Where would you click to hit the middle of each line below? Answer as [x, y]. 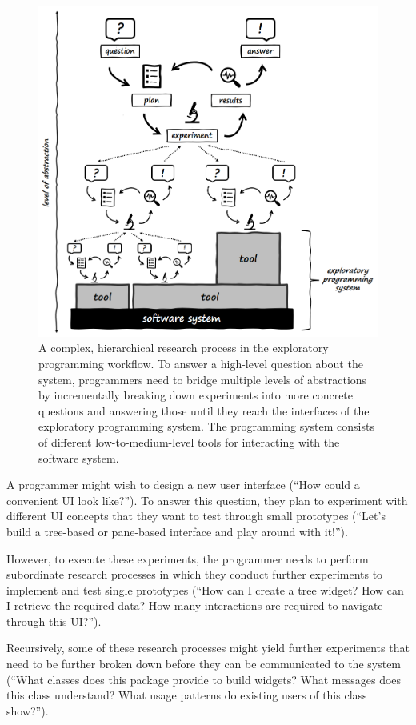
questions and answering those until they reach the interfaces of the [204, 410]
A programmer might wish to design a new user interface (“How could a [183, 485]
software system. [79, 457]
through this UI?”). [54, 621]
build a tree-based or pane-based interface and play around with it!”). [177, 531]
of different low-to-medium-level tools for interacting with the [189, 441]
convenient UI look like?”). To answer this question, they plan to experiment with [207, 500]
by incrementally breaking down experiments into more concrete [196, 395]
